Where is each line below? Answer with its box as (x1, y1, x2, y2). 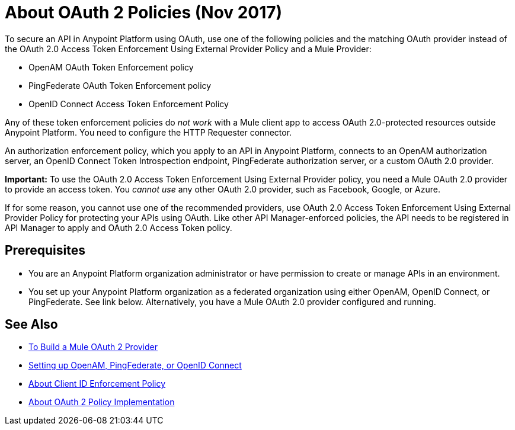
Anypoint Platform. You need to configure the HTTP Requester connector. (5, 127, 292, 137)
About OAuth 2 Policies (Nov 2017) (5, 2, 283, 23)
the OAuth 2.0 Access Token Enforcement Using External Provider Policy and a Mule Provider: (5, 43, 372, 54)
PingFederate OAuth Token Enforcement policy (28, 80, 212, 91)
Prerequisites (5, 243, 85, 258)
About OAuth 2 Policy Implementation (28, 397, 175, 407)
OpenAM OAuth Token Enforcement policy (28, 62, 194, 72)
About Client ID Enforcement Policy (28, 378, 166, 389)
